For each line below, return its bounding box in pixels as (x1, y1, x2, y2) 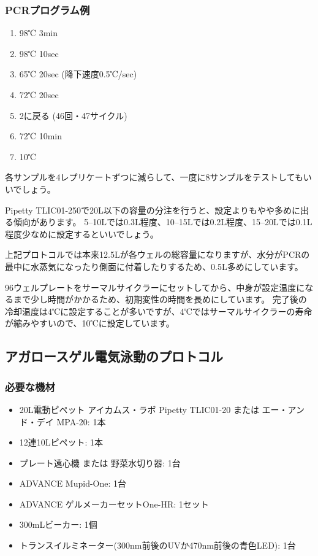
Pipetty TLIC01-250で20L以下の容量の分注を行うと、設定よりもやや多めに (5, 203, 300, 216)
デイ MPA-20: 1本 (36, 415, 106, 428)
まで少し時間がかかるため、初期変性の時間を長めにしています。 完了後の (13, 293, 307, 306)
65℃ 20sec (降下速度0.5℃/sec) (19, 68, 137, 80)
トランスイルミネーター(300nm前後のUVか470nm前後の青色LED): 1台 (19, 539, 296, 552)
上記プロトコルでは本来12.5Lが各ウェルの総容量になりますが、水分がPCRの (5, 248, 310, 261)
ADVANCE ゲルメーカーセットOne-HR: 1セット (19, 497, 209, 510)
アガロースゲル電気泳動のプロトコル (5, 347, 223, 366)
